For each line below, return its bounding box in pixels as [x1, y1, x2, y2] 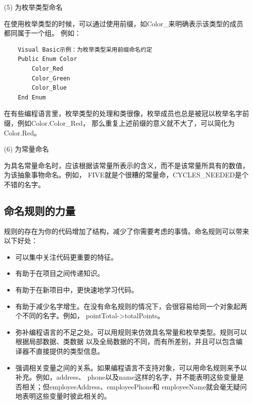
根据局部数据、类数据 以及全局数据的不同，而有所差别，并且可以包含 [15, 336, 236, 346]
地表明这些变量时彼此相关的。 [15, 391, 111, 401]
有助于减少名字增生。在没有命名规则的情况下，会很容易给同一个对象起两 [15, 301, 247, 311]
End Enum [18, 94, 46, 101]
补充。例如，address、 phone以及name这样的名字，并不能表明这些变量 [15, 372, 237, 382]
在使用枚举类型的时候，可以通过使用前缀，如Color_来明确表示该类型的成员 [4, 18, 243, 28]
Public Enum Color [18, 56, 77, 63]
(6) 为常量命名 [4, 144, 49, 154]
